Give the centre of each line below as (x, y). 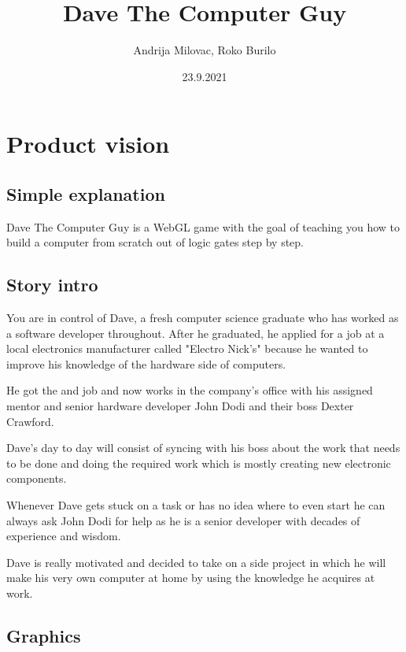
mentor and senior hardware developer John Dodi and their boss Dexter (180, 406)
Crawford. (30, 421)
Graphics (44, 635)
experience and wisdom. (64, 536)
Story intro (52, 285)
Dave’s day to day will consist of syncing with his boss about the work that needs (203, 448)
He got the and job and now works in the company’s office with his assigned (190, 390)
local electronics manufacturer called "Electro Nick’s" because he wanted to (187, 348)
